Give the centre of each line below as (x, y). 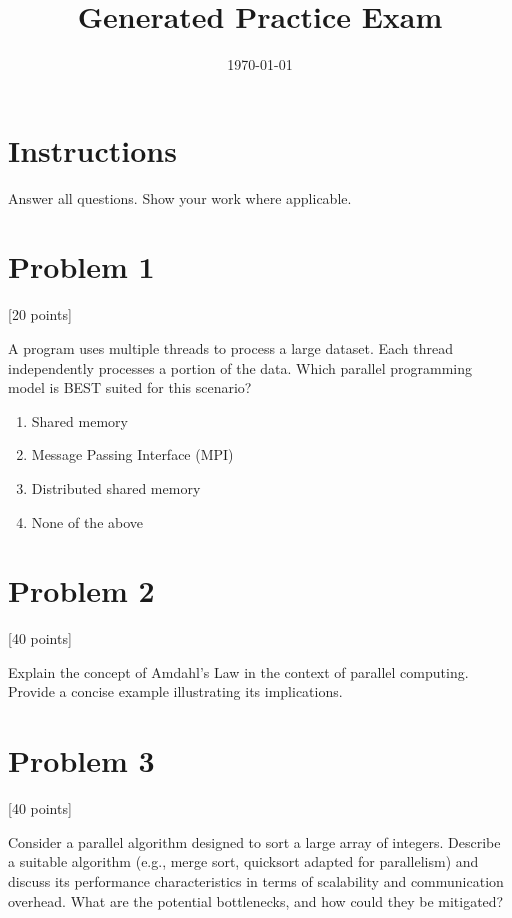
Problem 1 (81, 266)
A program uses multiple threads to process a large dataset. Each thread (230, 347)
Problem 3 (81, 760)
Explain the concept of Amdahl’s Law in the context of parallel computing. (238, 671)
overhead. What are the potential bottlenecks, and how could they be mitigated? (256, 900)
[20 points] (40, 314)
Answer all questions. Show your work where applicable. (180, 197)
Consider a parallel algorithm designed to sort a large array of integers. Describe (254, 841)
